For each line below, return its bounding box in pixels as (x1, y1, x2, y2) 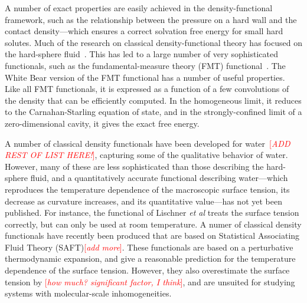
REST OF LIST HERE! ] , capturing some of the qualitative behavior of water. (5, 149, 288, 161)
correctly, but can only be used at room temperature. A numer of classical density (5, 218, 302, 230)
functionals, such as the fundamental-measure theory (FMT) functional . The (5, 59, 286, 71)
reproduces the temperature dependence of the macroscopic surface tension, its (5, 183, 290, 195)
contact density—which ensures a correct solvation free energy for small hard (5, 25, 283, 37)
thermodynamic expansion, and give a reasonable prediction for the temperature (5, 252, 296, 265)
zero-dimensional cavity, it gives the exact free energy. (5, 117, 200, 129)
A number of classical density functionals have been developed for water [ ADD (5, 137, 290, 149)
